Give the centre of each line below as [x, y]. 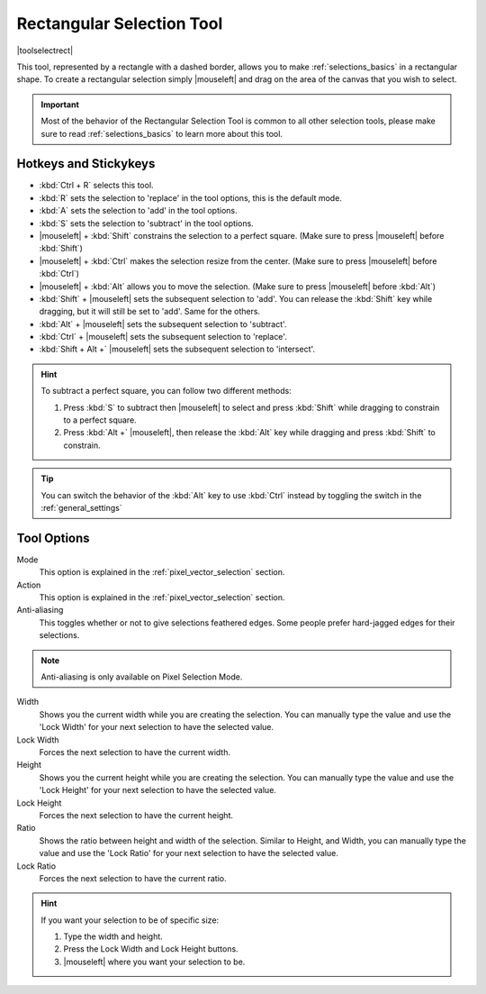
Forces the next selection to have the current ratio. [133, 878]
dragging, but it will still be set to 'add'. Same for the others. [150, 312]
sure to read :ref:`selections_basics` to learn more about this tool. [162, 133]
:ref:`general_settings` [81, 508]
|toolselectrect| [45, 50]
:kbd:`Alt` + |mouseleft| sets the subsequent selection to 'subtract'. [163, 324]
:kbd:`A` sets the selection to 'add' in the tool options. [138, 211]
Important [60, 105]
